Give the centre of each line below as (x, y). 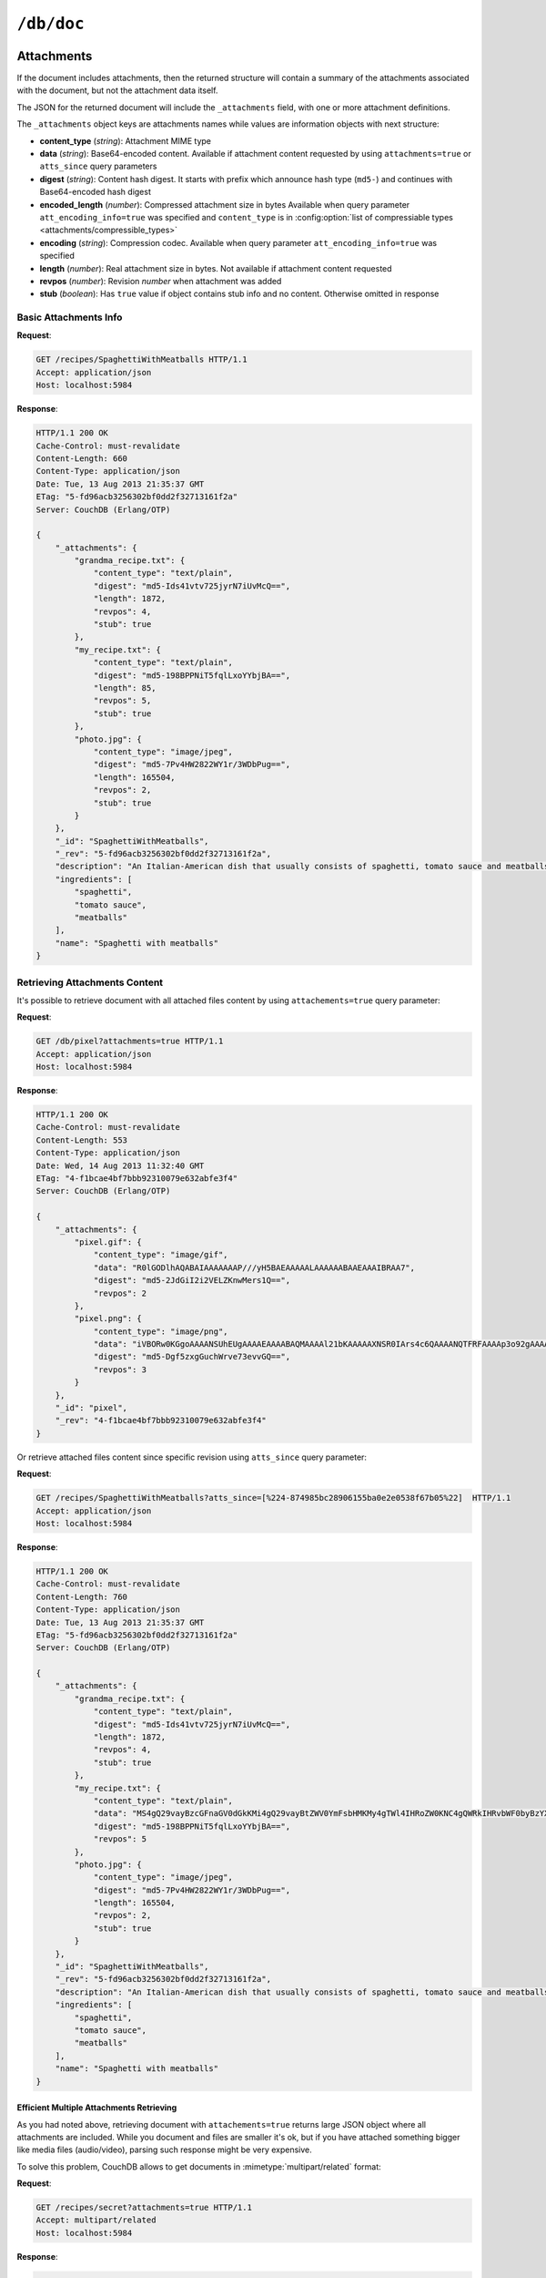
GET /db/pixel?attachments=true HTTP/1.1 (130, 1042)
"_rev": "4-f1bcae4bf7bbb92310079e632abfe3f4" (161, 1421)
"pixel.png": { (108, 1319)
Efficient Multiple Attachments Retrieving (97, 2108)
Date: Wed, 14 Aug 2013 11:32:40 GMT (120, 1165)
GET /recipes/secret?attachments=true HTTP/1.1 (144, 2208)
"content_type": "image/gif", (161, 1255)
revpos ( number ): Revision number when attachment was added (161, 281)
